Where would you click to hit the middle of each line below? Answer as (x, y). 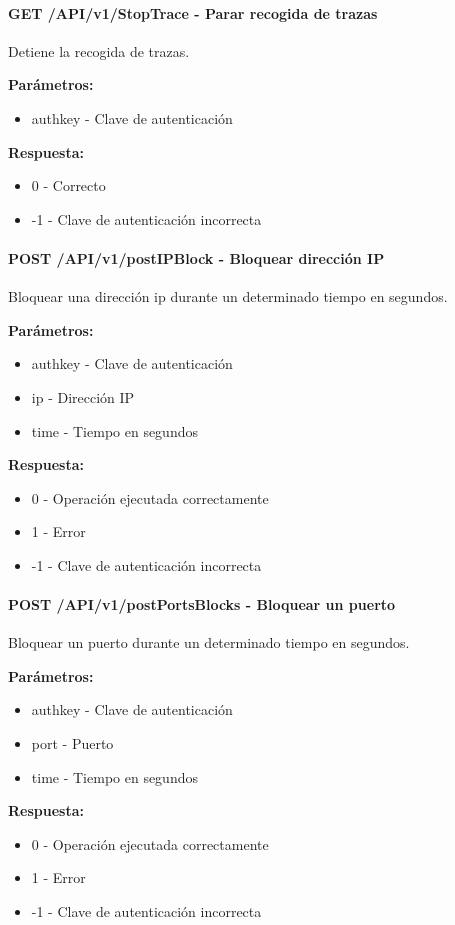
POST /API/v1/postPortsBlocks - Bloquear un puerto (202, 604)
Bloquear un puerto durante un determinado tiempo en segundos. (209, 642)
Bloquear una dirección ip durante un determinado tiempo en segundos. (228, 296)
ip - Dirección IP (83, 396)
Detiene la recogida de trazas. (99, 50)
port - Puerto (72, 743)
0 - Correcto (68, 185)
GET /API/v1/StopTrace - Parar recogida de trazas (193, 12)
